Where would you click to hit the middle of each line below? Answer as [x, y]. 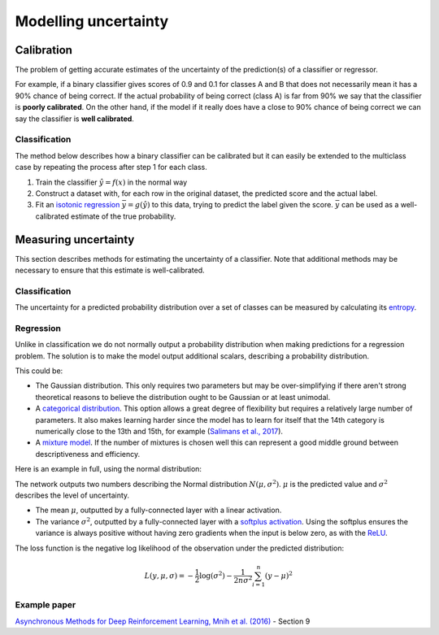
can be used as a [370, 205]
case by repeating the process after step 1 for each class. [111, 167]
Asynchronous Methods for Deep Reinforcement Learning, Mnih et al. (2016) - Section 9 [163, 621]
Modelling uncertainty [92, 21]
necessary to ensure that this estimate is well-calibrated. [110, 270]
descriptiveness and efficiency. [88, 454]
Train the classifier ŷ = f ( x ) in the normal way [111, 182]
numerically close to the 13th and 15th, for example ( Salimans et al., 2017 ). [159, 432]
